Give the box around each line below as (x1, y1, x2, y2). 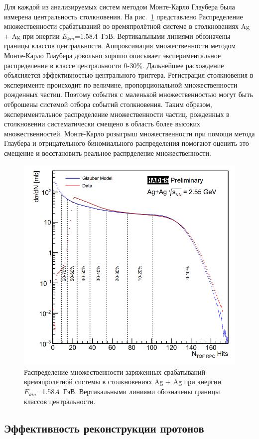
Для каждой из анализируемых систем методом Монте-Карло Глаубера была (4, 1, 235, 11)
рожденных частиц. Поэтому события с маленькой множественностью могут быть (4, 89, 253, 100)
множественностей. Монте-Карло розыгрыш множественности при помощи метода (4, 128, 255, 138)
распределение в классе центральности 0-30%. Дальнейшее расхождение (4, 60, 224, 70)
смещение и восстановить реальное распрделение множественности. (4, 147, 211, 158)
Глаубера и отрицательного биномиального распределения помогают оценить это (4, 138, 249, 148)
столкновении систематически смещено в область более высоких (4, 118, 200, 129)
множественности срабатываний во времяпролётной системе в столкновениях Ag (4, 21, 250, 31)
